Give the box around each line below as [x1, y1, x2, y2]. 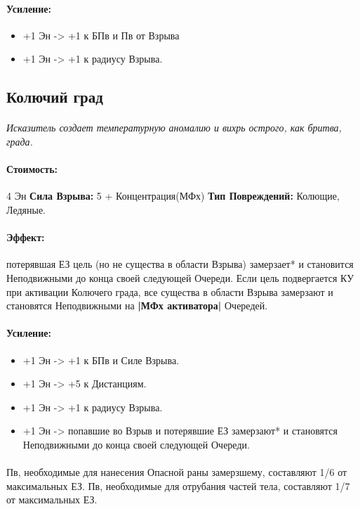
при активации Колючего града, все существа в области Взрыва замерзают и [6, 284, 333, 299]
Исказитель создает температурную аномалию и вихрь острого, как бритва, [6, 120, 342, 135]
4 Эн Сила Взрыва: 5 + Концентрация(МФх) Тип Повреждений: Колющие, [6, 188, 340, 203]
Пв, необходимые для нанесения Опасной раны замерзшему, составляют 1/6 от [6, 465, 347, 479]
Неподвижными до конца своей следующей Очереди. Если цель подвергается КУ [6, 270, 354, 285]
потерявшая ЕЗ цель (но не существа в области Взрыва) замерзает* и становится [6, 257, 354, 271]
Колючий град [6, 86, 103, 108]
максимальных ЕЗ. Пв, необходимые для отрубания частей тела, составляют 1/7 [6, 478, 350, 493]
